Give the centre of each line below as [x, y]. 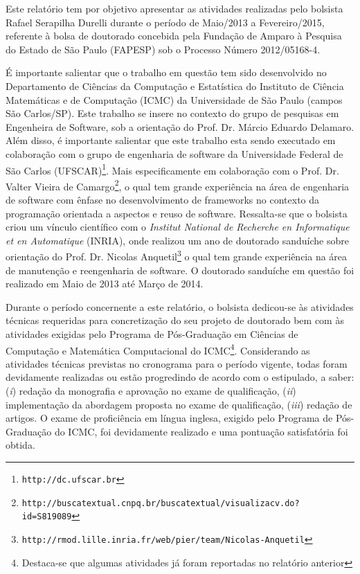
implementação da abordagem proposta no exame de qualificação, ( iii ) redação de [179, 404]
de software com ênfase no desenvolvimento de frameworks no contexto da [163, 200]
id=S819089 [47, 517]
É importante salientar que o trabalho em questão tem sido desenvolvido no [166, 72]
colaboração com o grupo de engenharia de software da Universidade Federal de [174, 153]
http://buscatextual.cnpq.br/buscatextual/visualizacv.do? [161, 503]
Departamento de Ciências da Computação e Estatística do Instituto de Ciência [175, 86]
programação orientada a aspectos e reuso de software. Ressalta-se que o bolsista [177, 213]
